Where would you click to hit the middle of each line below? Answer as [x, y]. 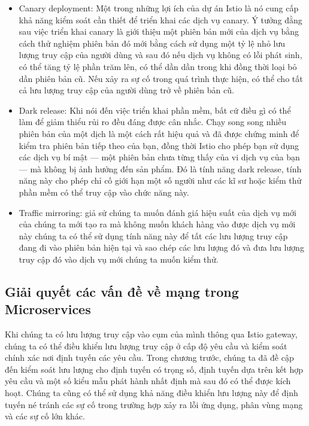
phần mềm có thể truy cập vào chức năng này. [104, 192]
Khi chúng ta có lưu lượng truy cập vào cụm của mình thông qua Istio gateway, [151, 334]
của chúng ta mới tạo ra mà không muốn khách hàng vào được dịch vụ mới [157, 224]
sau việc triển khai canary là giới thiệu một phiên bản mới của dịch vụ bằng [159, 31]
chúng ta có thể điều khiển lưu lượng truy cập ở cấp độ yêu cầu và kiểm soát [146, 346]
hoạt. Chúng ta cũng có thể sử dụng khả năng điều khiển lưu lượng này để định [152, 393]
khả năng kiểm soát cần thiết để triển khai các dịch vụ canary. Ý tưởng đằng [160, 19]
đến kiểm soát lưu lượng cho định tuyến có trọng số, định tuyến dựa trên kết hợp [154, 369]
